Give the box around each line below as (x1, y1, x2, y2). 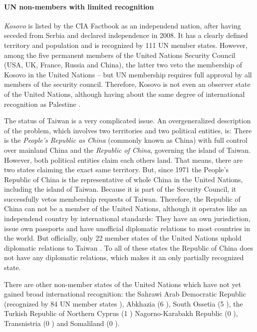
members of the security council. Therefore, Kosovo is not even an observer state (4, 79, 251, 89)
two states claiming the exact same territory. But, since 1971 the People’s (4, 164, 229, 175)
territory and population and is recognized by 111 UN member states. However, (4, 39, 248, 50)
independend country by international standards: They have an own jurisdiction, (4, 213, 251, 224)
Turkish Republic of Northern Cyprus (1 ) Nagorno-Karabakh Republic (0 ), (4, 308, 238, 319)
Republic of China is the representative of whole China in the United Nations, (4, 174, 243, 184)
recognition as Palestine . (4, 98, 81, 109)
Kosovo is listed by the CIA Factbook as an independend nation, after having (4, 20, 241, 30)
